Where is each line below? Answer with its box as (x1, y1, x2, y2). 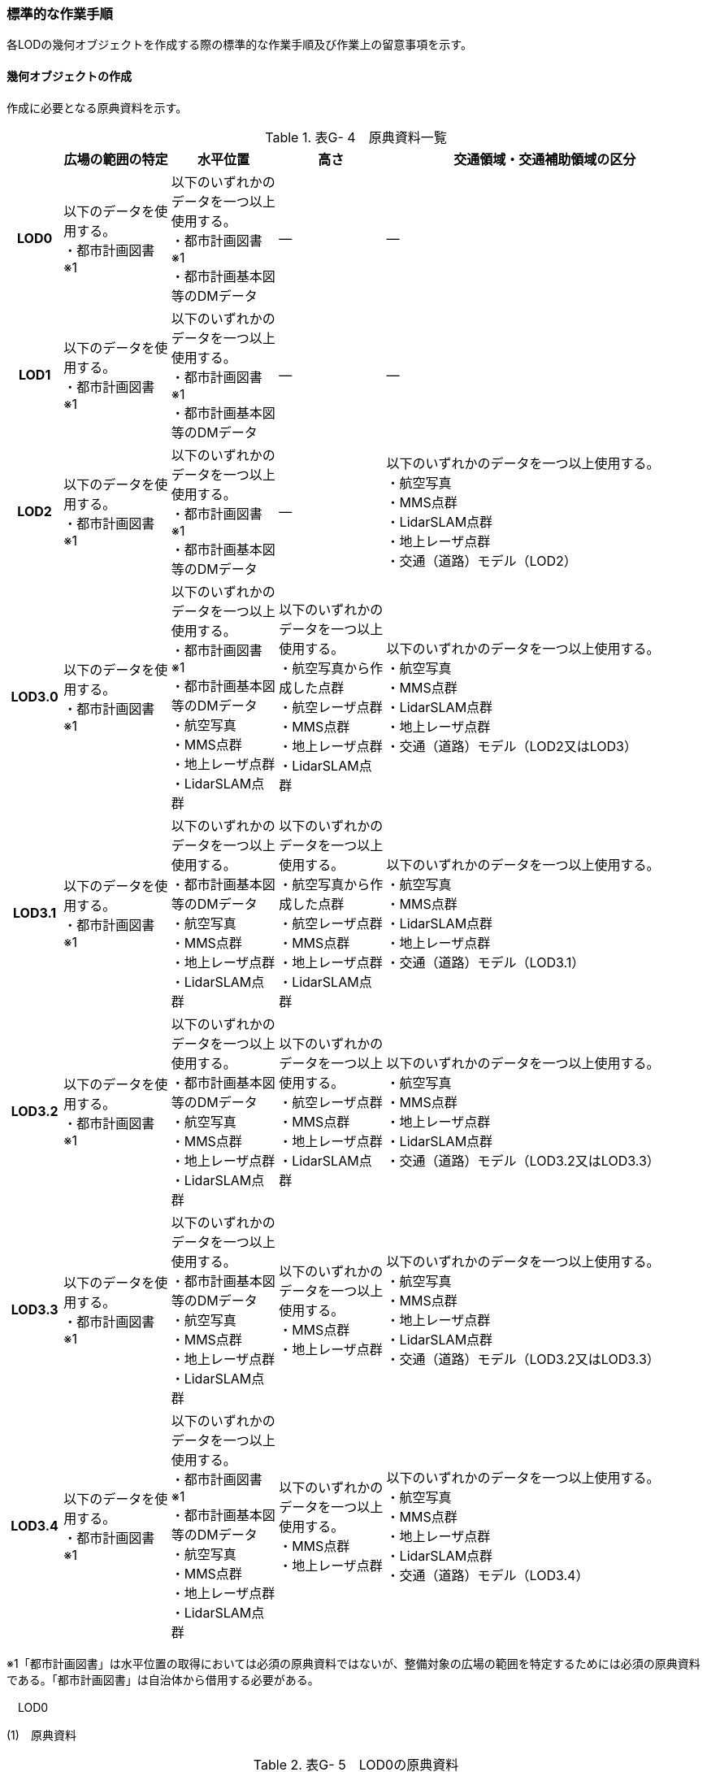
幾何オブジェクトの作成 (7, 68, 132, 83)
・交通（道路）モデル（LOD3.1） (386, 953, 585, 971)
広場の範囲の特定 (63, 150, 168, 167)
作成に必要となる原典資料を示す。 (7, 100, 188, 115)
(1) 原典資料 (7, 1727, 76, 1742)
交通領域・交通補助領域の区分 (453, 150, 636, 167)
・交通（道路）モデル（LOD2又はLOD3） (386, 737, 637, 754)
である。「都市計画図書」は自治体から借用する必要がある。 (7, 1672, 319, 1687)
